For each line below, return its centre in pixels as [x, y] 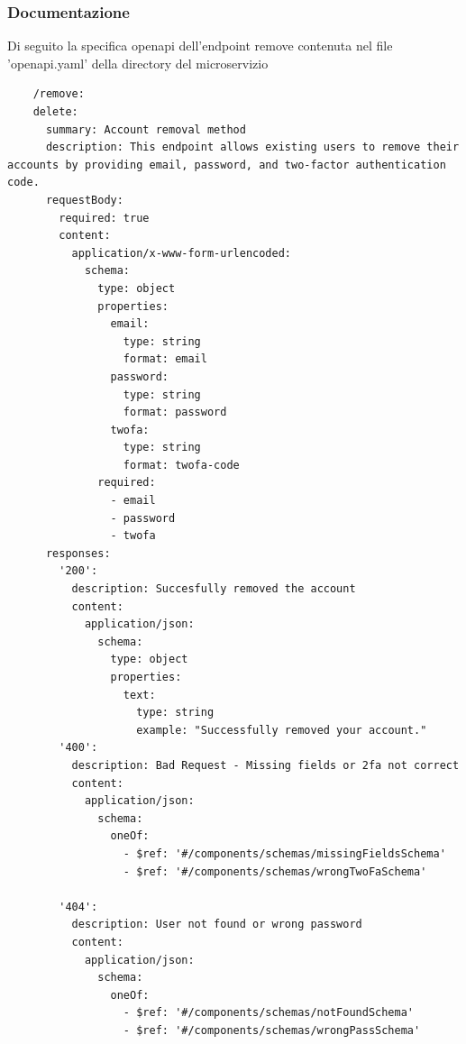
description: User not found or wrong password [217, 925]
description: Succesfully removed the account [214, 589]
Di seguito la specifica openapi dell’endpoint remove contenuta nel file [200, 46]
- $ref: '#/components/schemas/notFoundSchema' [269, 1013]
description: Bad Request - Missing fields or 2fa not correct [265, 765]
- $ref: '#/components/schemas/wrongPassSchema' [272, 1030]
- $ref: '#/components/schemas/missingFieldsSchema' [284, 853]
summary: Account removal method [146, 129]
